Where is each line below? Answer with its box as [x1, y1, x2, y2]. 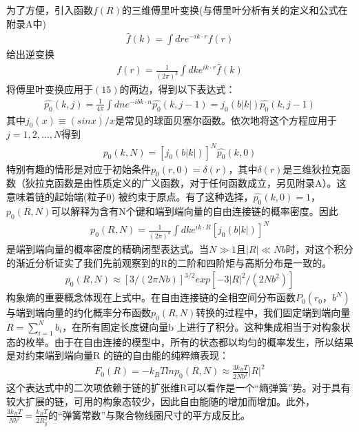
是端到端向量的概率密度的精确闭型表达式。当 [6, 241, 209, 256]
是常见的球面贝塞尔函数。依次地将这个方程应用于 [114, 112, 337, 127]
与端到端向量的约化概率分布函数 [6, 305, 151, 320]
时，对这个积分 [285, 241, 353, 256]
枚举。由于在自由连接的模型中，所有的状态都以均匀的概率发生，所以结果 [25, 334, 353, 349]
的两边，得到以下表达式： [119, 82, 236, 96]
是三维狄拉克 [283, 161, 341, 176]
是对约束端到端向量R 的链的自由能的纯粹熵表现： [6, 348, 229, 362]
